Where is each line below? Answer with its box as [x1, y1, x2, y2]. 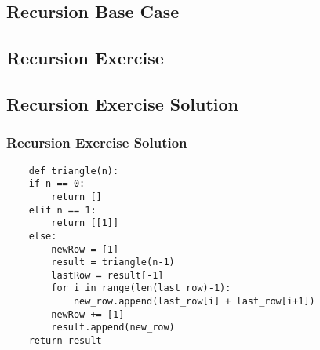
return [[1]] [51, 217, 119, 229]
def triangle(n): [28, 165, 119, 177]
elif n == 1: [28, 204, 96, 216]
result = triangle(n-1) [51, 257, 175, 268]
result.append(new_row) [51, 322, 175, 334]
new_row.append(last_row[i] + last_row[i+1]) [73, 296, 315, 308]
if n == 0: [28, 178, 85, 190]
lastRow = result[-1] [51, 269, 164, 281]
